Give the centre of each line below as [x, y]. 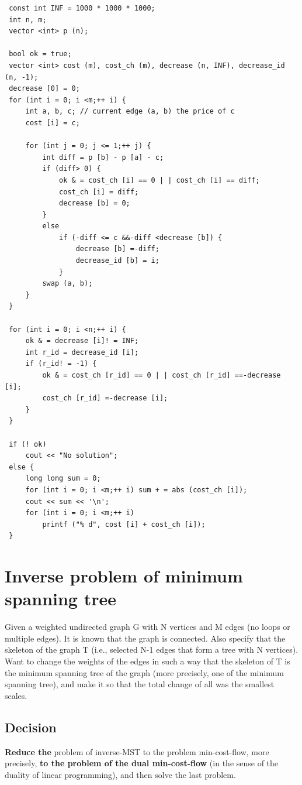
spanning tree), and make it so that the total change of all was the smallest [140, 684]
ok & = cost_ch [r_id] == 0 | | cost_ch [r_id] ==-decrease [162, 375]
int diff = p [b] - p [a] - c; [103, 157]
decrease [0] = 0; [44, 89]
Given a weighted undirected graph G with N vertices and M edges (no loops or [147, 627]
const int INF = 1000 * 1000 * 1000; [82, 8]
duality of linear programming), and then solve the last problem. [120, 774]
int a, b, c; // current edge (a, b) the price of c [130, 112]
